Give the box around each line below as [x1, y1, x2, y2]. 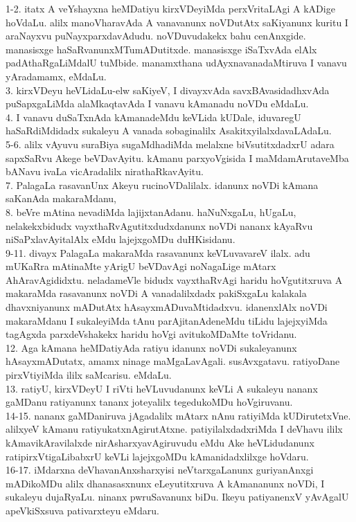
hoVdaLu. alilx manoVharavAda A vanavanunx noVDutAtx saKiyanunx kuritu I [6, 15, 348, 29]
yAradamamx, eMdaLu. [6, 69, 107, 83]
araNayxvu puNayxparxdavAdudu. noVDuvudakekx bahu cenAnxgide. [6, 28, 306, 43]
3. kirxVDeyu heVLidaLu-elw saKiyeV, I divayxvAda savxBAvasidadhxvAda [6, 82, 330, 97]
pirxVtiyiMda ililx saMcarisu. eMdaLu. [6, 368, 172, 382]
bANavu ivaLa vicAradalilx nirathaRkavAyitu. [6, 164, 204, 179]
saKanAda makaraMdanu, [6, 191, 116, 206]
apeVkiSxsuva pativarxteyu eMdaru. [6, 503, 159, 517]
